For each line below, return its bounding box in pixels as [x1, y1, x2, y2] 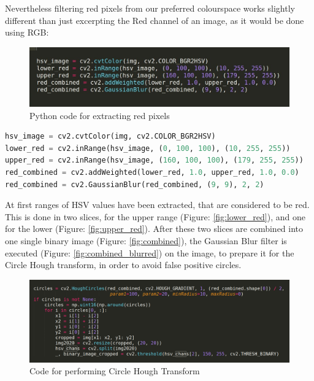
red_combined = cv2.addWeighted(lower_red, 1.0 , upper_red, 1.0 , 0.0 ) [5, 168, 299, 177]
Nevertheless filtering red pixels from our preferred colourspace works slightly [5, 2, 295, 14]
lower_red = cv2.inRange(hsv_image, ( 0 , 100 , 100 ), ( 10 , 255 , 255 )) [5, 144, 291, 153]
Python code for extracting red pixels [29, 109, 170, 121]
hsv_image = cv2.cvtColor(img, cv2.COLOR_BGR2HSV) [5, 132, 216, 141]
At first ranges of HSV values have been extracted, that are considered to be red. [5, 198, 310, 211]
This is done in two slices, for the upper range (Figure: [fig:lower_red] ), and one [5, 210, 305, 223]
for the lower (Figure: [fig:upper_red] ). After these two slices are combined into [5, 222, 304, 235]
